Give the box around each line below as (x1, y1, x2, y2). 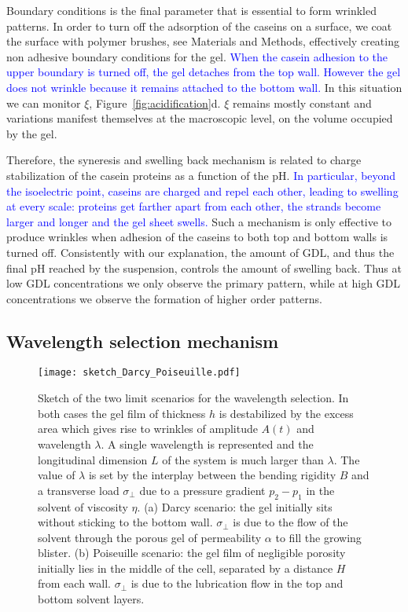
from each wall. (38, 575, 111, 592)
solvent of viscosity (38, 498, 128, 515)
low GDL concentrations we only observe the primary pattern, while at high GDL (6, 275, 401, 291)
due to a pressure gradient (139, 482, 266, 498)
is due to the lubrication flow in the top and (130, 575, 344, 592)
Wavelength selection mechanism (6, 328, 279, 353)
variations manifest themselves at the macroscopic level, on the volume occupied (6, 110, 393, 126)
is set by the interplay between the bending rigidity (88, 467, 336, 483)
